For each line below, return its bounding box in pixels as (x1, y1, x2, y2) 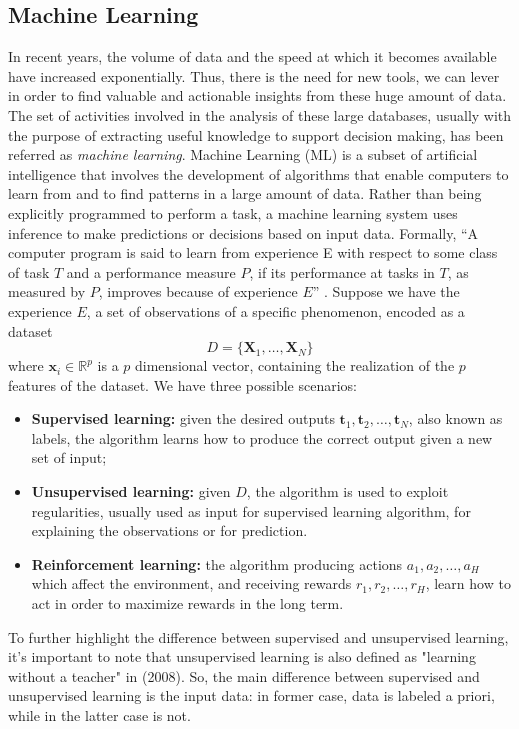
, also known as (408, 408, 503, 429)
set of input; (31, 447, 107, 468)
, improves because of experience (98, 281, 298, 302)
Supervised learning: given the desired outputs (31, 408, 335, 429)
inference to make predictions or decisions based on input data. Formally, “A (8, 222, 479, 243)
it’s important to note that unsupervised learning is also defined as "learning (8, 646, 476, 667)
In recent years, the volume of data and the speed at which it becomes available (8, 46, 497, 67)
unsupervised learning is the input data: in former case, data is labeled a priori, (8, 685, 495, 706)
